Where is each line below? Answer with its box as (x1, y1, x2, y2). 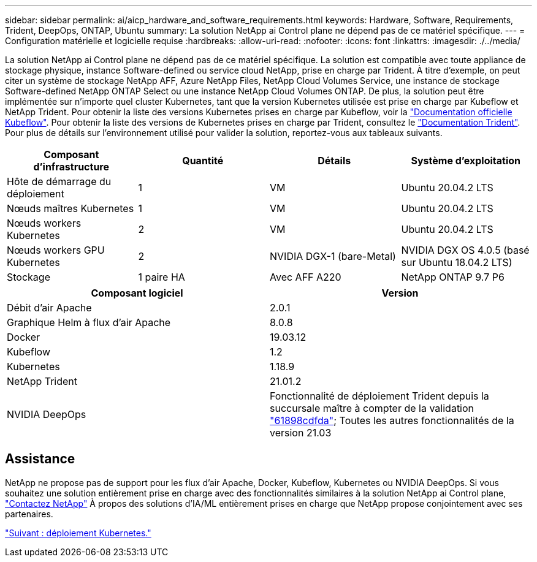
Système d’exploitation (411, 154, 521, 167)
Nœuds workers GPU (7, 244, 105, 256)
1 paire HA (138, 271, 185, 283)
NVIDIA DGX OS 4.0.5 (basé (401, 244, 530, 256)
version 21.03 (270, 427, 332, 439)
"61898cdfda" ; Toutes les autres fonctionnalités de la (270, 414, 514, 427)
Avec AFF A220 (270, 271, 341, 283)
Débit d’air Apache (7, 302, 92, 314)
